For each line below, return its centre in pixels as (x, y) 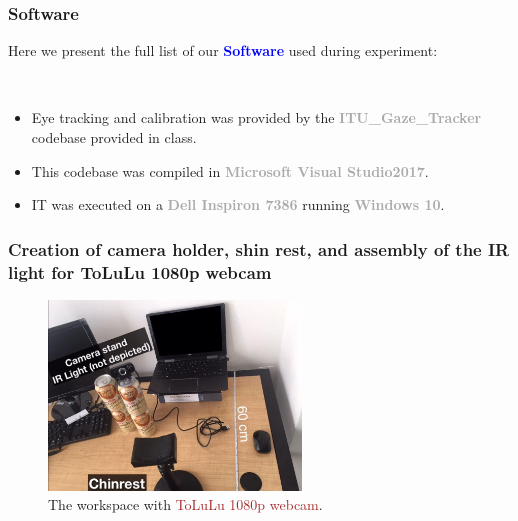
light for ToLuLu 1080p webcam (140, 271)
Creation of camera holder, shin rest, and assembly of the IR (259, 248)
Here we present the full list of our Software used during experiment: (223, 50)
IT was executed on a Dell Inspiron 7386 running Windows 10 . (238, 204)
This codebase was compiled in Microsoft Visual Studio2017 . (230, 170)
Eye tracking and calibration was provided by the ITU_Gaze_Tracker (256, 117)
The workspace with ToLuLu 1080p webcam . (185, 504)
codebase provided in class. (114, 137)
